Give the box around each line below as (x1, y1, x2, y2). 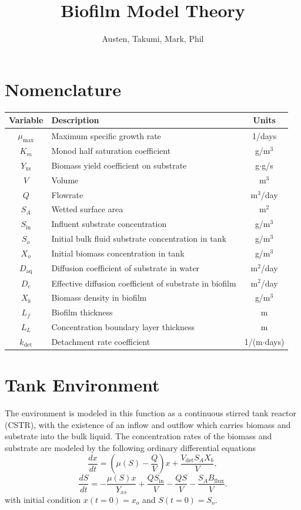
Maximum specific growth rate (51, 129, 161, 142)
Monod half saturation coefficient (51, 144, 171, 157)
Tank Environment (5, 373, 160, 397)
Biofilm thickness (51, 306, 113, 318)
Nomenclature (5, 77, 122, 101)
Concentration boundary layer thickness (51, 321, 195, 333)
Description (51, 114, 99, 126)
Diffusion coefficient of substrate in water (51, 262, 200, 274)
